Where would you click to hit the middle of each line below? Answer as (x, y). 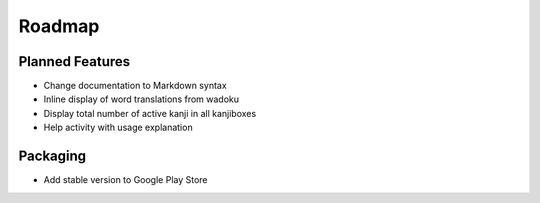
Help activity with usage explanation (118, 127)
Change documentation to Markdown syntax (135, 86)
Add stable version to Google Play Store (126, 180)
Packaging (52, 156)
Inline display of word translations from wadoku (141, 99)
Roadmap (59, 26)
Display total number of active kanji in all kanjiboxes (150, 113)
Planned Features (74, 61)
